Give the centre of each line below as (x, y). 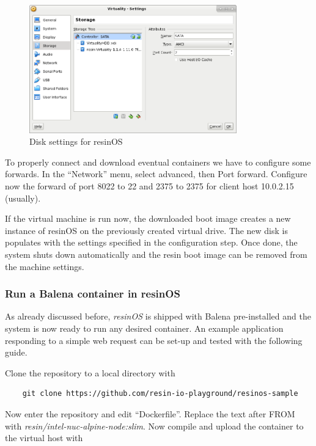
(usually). (23, 198)
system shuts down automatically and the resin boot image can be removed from (156, 254)
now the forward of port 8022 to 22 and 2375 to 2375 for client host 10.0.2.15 (149, 186)
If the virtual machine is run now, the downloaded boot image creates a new (148, 218)
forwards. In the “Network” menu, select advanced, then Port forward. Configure (156, 174)
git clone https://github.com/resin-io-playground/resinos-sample (160, 394)
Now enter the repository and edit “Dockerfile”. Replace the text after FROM (150, 413)
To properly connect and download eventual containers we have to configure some (158, 162)
